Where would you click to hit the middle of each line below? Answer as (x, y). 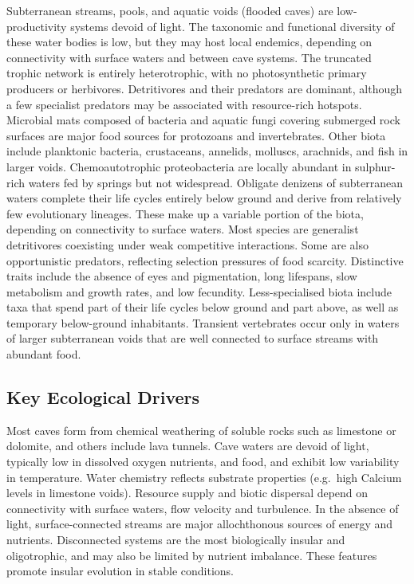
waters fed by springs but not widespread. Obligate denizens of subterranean (215, 182)
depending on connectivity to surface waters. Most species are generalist (183, 229)
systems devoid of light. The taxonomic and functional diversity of (233, 26)
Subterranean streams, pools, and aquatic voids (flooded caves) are (170, 10)
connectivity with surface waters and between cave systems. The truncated (189, 57)
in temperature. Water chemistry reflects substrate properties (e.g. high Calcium (204, 477)
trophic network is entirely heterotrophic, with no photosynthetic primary (187, 73)
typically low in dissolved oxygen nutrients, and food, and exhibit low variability (203, 462)
